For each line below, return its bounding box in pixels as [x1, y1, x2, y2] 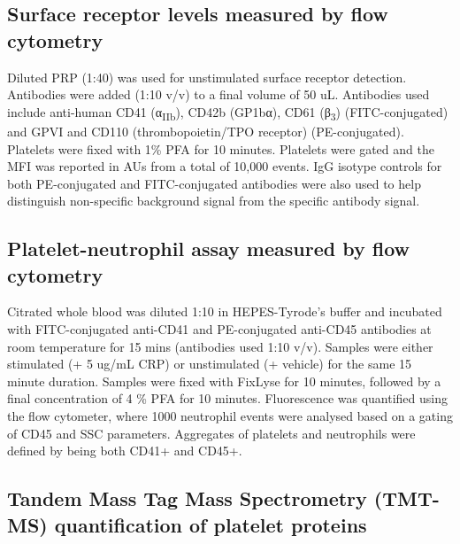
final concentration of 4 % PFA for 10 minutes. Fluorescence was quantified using [7, 389, 448, 408]
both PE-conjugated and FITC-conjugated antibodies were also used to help [7, 174, 421, 192]
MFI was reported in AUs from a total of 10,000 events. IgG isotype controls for [7, 157, 442, 175]
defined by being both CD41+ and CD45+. [7, 441, 242, 460]
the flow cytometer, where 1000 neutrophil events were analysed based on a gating [7, 407, 453, 425]
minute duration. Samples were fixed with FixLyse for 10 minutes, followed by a [7, 371, 441, 390]
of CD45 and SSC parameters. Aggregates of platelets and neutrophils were [7, 424, 416, 442]
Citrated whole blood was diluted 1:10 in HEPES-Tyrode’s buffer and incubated [7, 302, 442, 321]
